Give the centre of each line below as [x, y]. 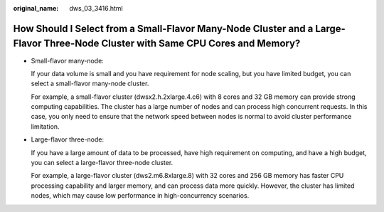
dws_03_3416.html [96, 8]
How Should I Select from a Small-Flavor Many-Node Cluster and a [163, 28]
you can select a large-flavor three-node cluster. [102, 163]
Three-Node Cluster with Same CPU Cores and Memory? [172, 44]
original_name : [36, 8]
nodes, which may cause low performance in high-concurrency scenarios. [140, 196]
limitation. [45, 126]
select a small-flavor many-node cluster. [90, 84]
